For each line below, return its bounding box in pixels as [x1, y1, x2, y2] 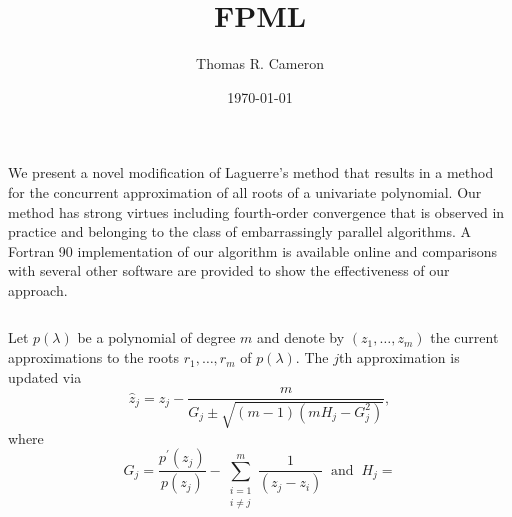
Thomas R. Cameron [196, 53, 324, 74]
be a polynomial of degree [77, 327, 236, 348]
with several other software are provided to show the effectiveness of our [8, 260, 450, 281]
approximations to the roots [8, 347, 179, 368]
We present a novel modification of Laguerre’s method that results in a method [8, 162, 494, 183]
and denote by [256, 327, 345, 348]
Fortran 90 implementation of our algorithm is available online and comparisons [8, 240, 498, 261]
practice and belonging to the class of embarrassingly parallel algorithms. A [8, 221, 471, 242]
